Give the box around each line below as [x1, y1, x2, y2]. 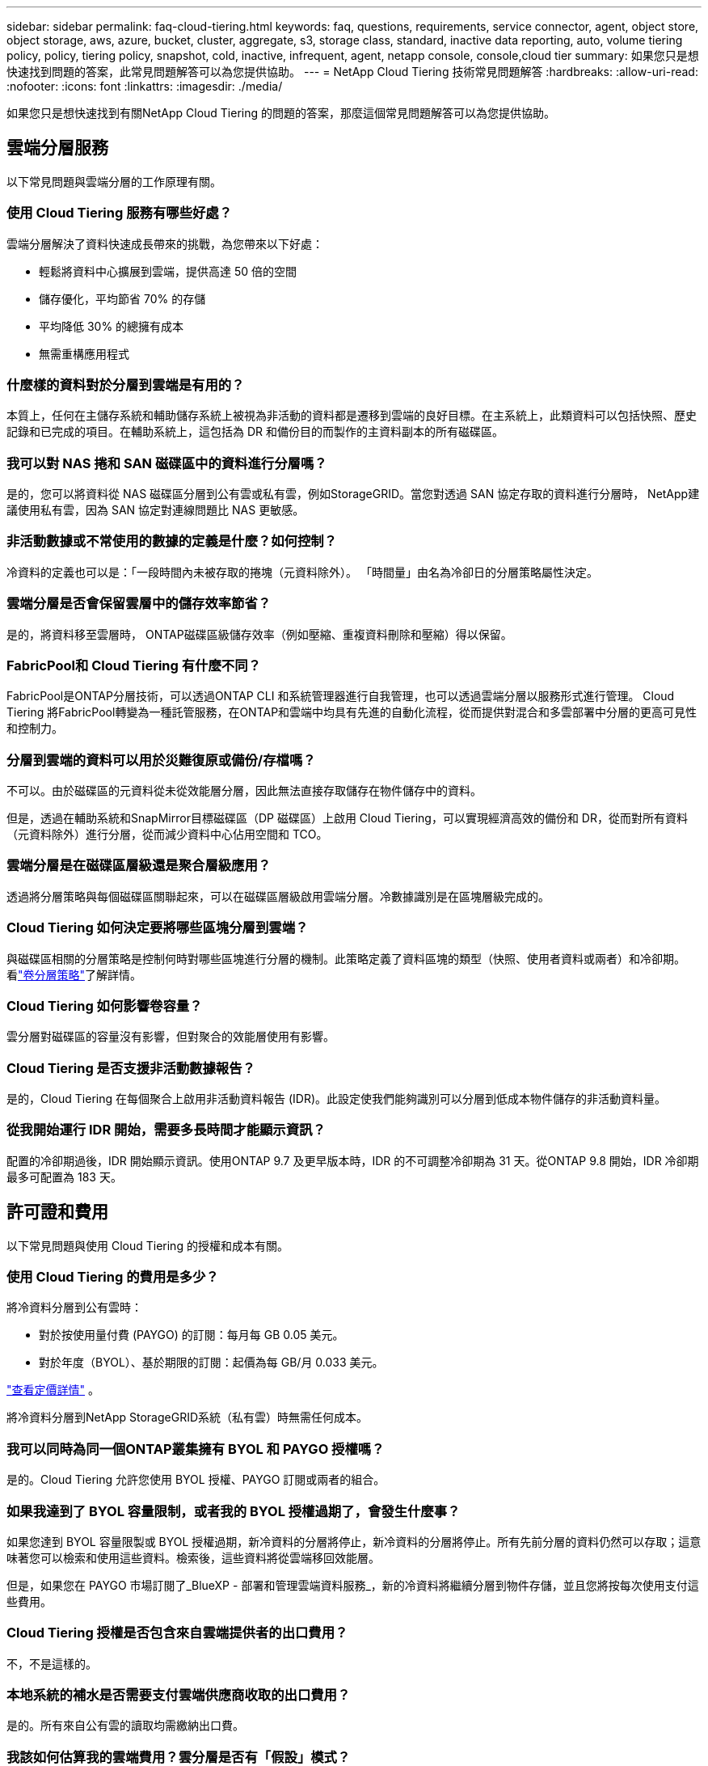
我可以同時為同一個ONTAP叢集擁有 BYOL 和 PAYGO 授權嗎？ [6, 1440, 385, 1457]
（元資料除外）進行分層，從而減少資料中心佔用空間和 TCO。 [6, 827, 328, 842]
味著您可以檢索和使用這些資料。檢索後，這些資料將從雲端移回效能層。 [6, 1550, 380, 1565]
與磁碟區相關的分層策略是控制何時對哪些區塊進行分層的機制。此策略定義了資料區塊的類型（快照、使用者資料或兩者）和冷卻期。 [6, 951, 685, 965]
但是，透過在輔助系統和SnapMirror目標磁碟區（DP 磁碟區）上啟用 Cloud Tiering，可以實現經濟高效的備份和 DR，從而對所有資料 [6, 811, 688, 826]
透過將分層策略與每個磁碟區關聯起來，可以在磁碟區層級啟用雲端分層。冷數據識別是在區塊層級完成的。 [6, 889, 550, 903]
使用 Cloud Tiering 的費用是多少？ [6, 1269, 219, 1286]
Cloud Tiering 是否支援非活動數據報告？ [6, 1059, 255, 1076]
